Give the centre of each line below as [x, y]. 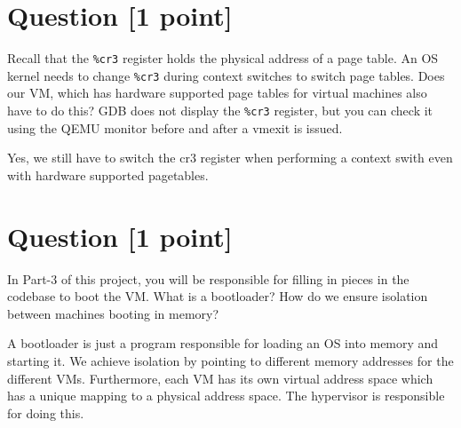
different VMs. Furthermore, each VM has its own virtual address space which [220, 378]
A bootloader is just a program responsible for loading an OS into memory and [223, 343]
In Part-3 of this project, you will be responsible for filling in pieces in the [208, 278]
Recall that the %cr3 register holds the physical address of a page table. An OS [223, 58]
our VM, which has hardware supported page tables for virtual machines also [217, 93]
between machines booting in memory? [113, 313]
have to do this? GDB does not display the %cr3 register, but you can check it [220, 111]
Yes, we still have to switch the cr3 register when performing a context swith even [230, 158]
